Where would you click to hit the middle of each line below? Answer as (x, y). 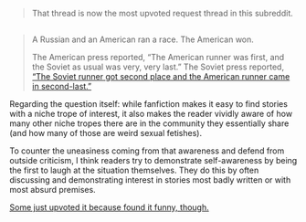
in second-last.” (62, 87)
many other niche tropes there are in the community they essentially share (149, 123)
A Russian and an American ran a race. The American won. (142, 39)
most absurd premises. (53, 190)
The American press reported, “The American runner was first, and (158, 58)
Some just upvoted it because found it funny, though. (109, 207)
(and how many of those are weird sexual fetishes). (106, 133)
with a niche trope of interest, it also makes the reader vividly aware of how (151, 114)
